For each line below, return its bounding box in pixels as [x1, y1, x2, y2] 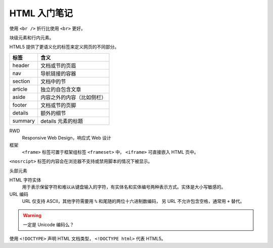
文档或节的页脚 [40, 101, 76, 109]
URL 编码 [9, 191, 29, 197]
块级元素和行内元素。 [9, 34, 54, 41]
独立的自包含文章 [40, 86, 81, 93]
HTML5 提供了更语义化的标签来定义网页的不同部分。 [9, 44, 119, 50]
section [12, 78, 30, 85]
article [12, 85, 28, 92]
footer [12, 101, 27, 109]
